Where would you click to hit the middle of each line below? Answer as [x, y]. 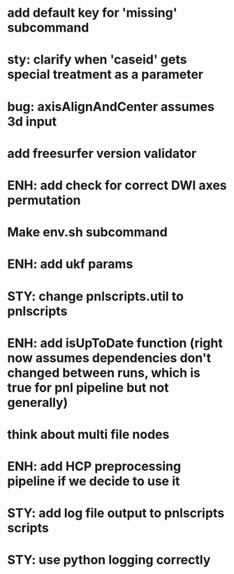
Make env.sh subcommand [87, 232]
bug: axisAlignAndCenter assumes [111, 107]
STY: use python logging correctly [109, 560]
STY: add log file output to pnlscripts [116, 514]
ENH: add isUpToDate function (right [115, 343]
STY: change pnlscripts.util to [95, 296]
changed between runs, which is [104, 373]
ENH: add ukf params [70, 264]
